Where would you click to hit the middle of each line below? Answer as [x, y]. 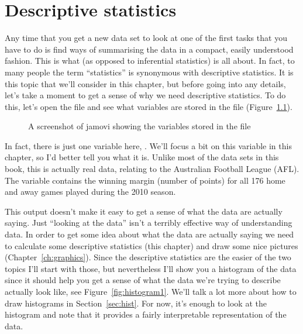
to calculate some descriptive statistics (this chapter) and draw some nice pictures [151, 245]
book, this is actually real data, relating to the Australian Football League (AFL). [152, 169]
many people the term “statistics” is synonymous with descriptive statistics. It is [149, 72]
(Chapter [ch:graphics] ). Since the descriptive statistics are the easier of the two [148, 257]
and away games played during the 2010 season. [90, 192]
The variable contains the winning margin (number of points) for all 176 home [145, 180]
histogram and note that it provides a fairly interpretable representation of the [146, 314]
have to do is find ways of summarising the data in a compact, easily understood [149, 49]
